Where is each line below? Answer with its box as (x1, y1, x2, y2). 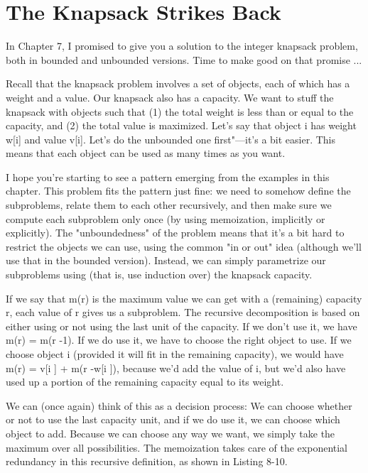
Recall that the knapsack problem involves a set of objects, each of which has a (6, 76, 350, 91)
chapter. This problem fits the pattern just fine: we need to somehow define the (6, 183, 351, 198)
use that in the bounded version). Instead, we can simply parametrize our (6, 253, 326, 268)
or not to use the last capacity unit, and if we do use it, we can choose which (6, 412, 340, 427)
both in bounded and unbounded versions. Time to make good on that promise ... (6, 52, 362, 67)
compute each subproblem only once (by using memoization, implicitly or (6, 211, 325, 226)
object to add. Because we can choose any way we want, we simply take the (6, 425, 335, 440)
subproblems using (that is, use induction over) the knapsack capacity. (6, 267, 313, 282)
